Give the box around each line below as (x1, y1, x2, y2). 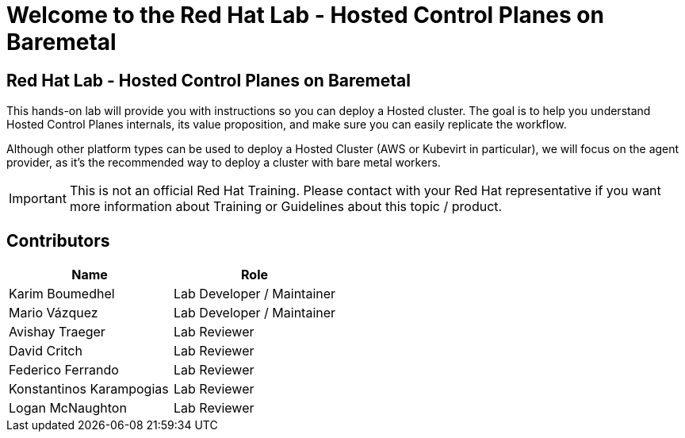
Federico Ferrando (9, 362, 119, 378)
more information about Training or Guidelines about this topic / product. (69, 198, 503, 215)
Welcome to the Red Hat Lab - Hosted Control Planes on (6, 2, 604, 29)
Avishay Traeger (9, 324, 105, 340)
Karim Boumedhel (9, 286, 115, 302)
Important (9, 190, 67, 207)
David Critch (9, 343, 82, 359)
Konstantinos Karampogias (9, 381, 169, 398)
